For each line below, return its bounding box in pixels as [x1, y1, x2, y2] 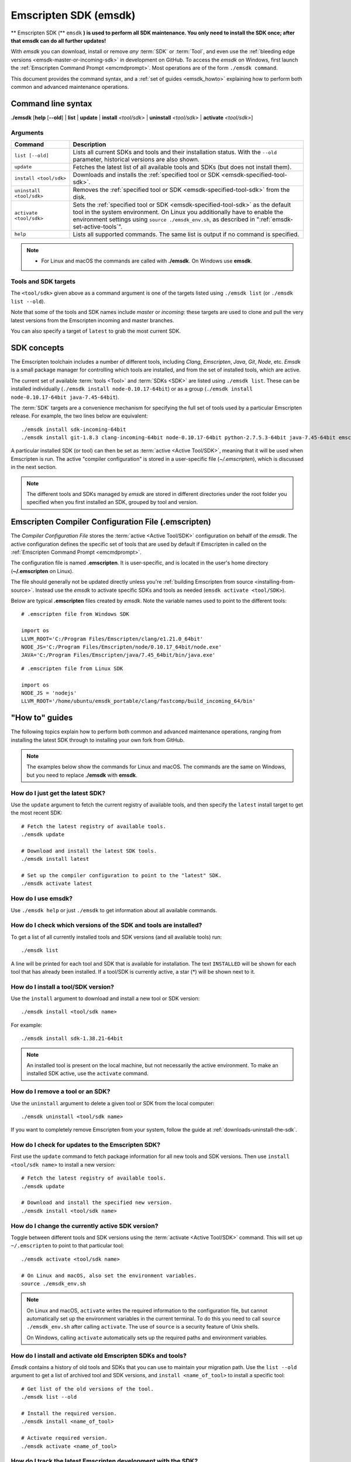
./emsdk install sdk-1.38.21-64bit [21, 1035, 123, 1042]
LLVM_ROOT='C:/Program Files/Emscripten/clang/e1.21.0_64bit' [21, 635, 204, 642]
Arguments [11, 129, 44, 137]
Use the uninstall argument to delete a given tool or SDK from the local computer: [11, 1099, 215, 1106]
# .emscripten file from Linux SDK [21, 665, 123, 672]
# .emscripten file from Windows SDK [21, 611, 130, 618]
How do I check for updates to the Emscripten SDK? [11, 1141, 161, 1149]
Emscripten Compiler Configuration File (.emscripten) [11, 517, 212, 527]
